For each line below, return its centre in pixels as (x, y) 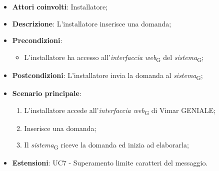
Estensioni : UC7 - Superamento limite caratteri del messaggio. (110, 163)
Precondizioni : (37, 40)
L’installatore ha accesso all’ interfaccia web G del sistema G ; (114, 57)
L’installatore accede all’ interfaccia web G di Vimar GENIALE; (120, 110)
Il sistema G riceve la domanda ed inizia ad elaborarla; (106, 145)
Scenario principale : (47, 93)
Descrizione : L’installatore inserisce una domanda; (92, 23)
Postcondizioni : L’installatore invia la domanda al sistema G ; (107, 75)
